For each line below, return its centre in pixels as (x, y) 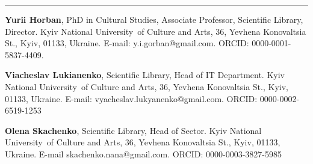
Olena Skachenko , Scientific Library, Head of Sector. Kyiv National (133, 130)
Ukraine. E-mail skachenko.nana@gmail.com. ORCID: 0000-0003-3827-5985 (143, 153)
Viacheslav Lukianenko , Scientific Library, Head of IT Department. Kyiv (145, 75)
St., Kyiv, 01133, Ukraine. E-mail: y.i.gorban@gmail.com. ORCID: (127, 43)
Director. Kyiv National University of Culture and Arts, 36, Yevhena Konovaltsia (156, 31)
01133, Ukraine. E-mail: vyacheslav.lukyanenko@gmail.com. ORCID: (131, 98)
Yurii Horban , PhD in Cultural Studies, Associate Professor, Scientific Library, (154, 19)
